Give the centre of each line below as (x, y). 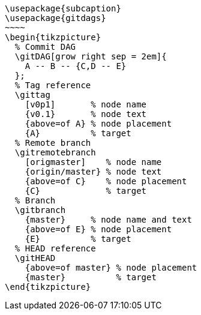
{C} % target (86, 191)
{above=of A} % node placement (98, 124)
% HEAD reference (55, 248)
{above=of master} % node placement (111, 268)
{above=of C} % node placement (106, 181)
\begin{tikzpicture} (53, 37)
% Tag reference (53, 85)
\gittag (32, 95)
